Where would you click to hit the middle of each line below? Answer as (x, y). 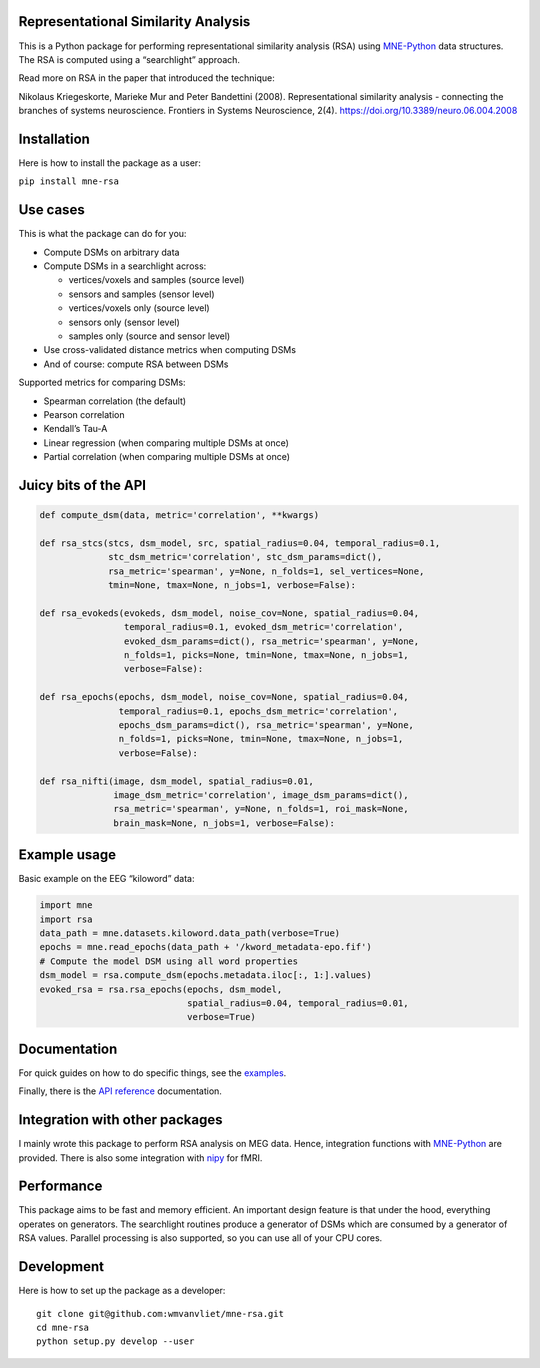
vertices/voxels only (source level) (139, 308)
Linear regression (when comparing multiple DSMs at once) (166, 442)
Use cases (51, 210)
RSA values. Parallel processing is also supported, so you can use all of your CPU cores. (200, 1238)
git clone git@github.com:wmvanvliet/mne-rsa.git (160, 1313)
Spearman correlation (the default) (115, 401)
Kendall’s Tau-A (75, 429)
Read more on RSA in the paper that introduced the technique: (146, 78)
